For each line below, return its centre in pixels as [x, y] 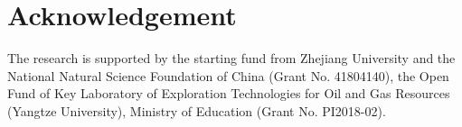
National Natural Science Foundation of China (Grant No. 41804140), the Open [228, 75]
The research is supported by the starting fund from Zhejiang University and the [231, 58]
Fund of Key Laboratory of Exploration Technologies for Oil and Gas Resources [229, 93]
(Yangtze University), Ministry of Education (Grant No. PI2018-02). [197, 110]
